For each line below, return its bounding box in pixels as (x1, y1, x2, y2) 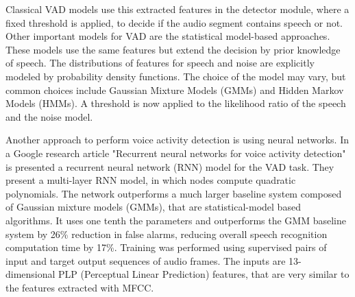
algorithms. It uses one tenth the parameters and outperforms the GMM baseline (5, 213, 346, 227)
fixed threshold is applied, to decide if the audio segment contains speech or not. (5, 15, 343, 29)
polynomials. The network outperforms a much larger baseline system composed (5, 186, 342, 200)
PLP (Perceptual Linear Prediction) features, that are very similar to (58, 267, 350, 281)
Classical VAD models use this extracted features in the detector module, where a (5, 2, 350, 16)
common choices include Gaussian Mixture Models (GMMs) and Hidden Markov (5, 82, 344, 97)
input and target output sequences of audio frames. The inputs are (5, 253, 286, 268)
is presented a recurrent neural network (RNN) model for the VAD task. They (5, 159, 334, 174)
